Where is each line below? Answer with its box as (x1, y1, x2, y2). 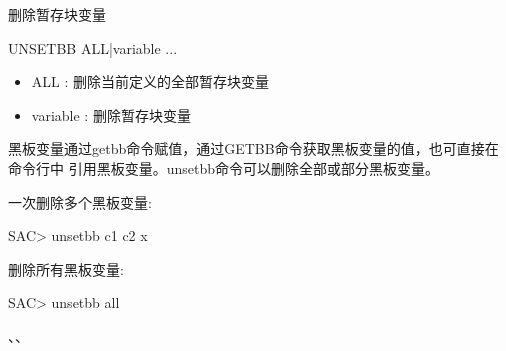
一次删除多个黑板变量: (8, 191, 152, 212)
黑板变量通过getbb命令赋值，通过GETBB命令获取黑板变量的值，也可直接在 (8, 138, 499, 159)
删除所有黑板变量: (8, 258, 124, 279)
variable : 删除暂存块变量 (31, 104, 191, 125)
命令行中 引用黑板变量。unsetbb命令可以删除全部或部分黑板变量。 (8, 157, 439, 178)
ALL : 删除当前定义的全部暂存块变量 (31, 71, 270, 92)
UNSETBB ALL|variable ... (8, 37, 178, 58)
